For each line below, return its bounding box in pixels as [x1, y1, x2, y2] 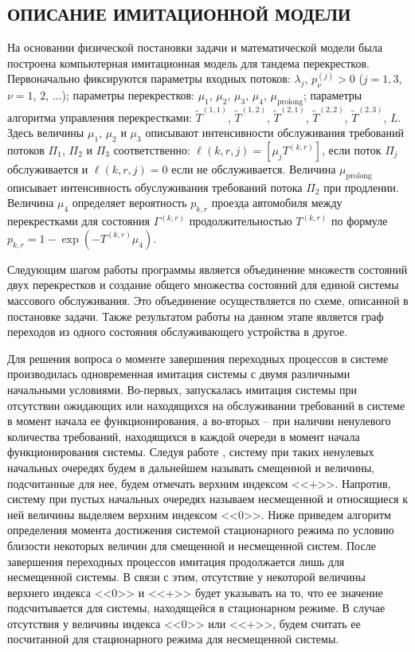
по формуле [331, 213, 388, 229]
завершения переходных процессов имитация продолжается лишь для [7, 552, 345, 569]
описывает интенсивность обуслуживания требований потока [7, 178, 303, 195]
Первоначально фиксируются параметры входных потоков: [7, 70, 291, 87]
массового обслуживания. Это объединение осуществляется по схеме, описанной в [7, 292, 409, 308]
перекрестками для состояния [7, 213, 150, 229]
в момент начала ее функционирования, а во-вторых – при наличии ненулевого [7, 412, 391, 429]
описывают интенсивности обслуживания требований [145, 124, 404, 141]
